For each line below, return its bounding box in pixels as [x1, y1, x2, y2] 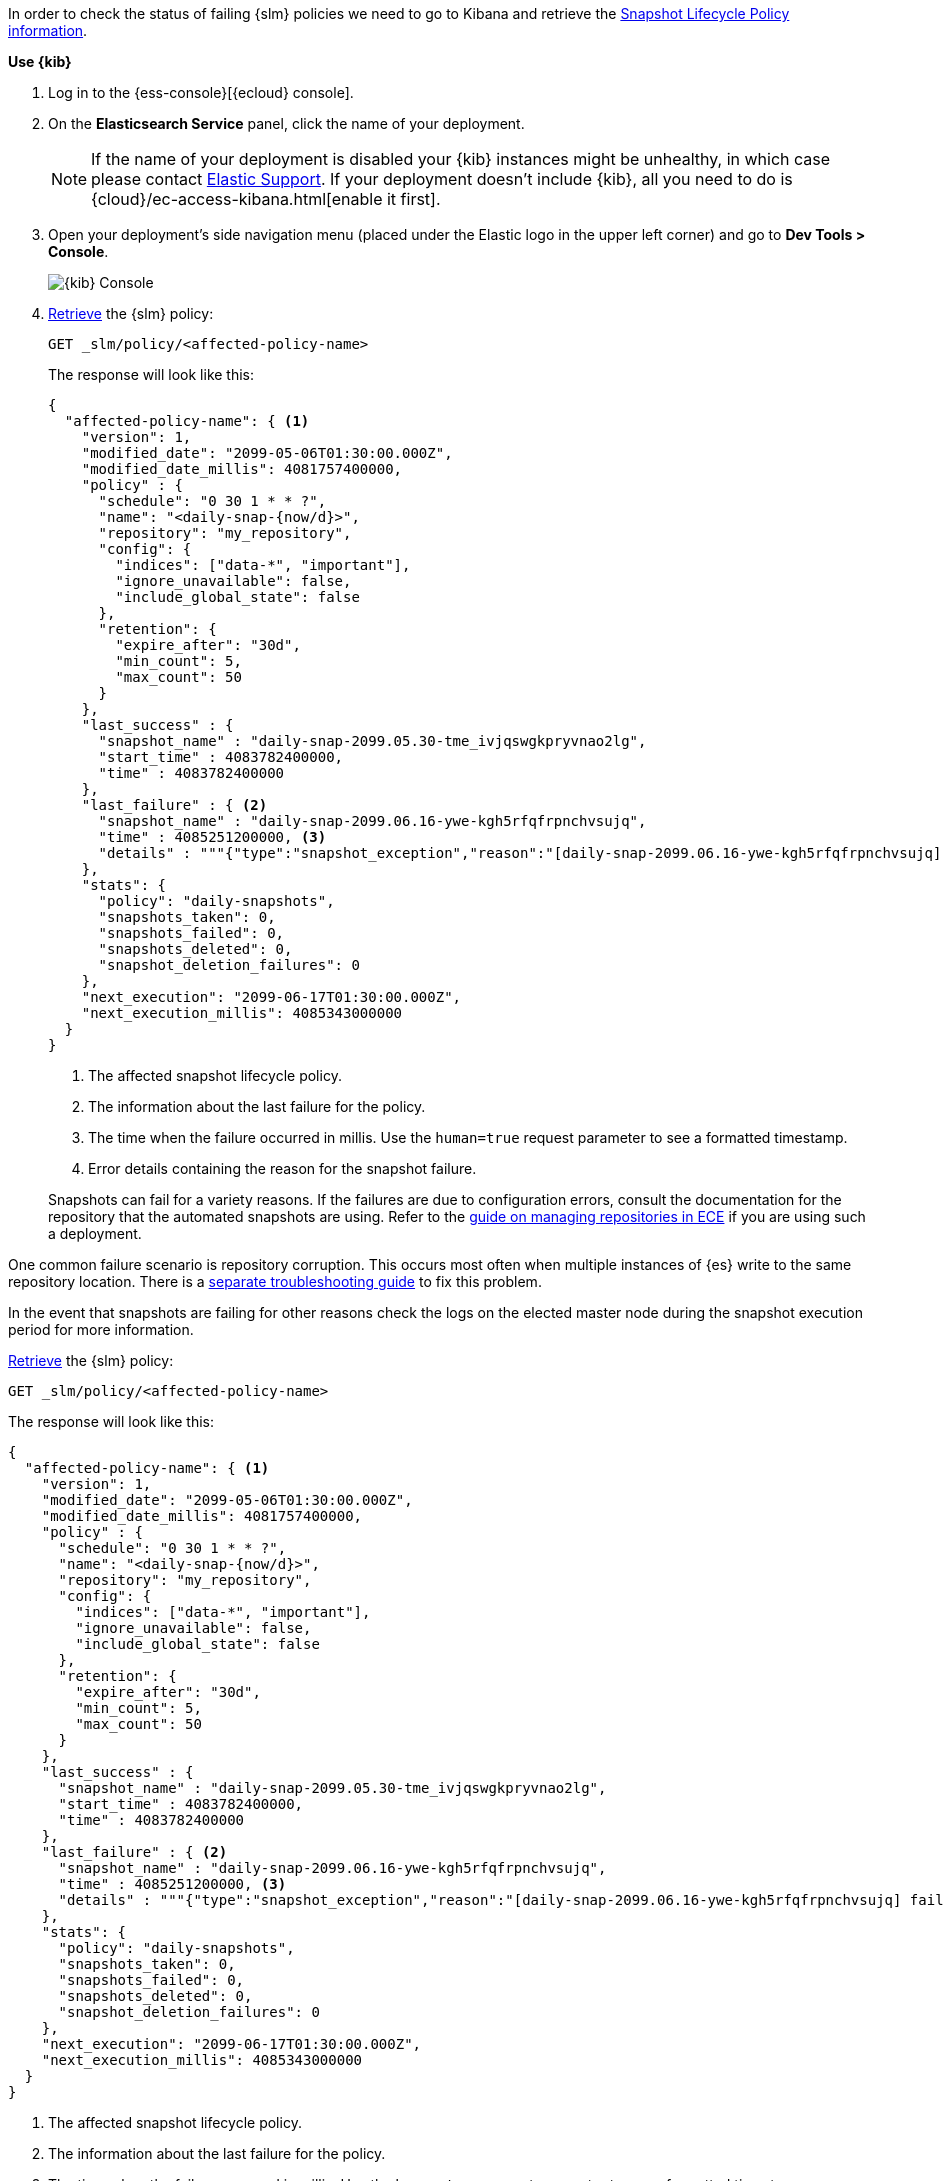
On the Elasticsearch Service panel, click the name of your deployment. [48, 115, 525, 132]
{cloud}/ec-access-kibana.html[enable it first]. [91, 189, 441, 209]
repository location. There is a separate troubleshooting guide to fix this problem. [8, 1273, 542, 1290]
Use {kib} [8, 53, 72, 70]
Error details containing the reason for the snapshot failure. [88, 1160, 477, 1177]
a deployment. [48, 1225, 142, 1242]
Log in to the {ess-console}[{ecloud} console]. [48, 84, 354, 101]
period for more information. [8, 1321, 194, 1338]
